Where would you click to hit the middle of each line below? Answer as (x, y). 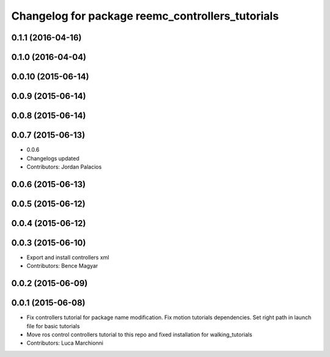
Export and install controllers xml (68, 257)
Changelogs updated (53, 158)
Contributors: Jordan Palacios (64, 167)
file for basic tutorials (53, 326)
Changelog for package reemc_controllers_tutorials (145, 16)
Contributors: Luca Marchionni (65, 343)
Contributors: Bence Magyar (62, 266)
